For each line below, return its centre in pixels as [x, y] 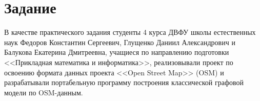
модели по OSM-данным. [44, 92]
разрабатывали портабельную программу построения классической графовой [124, 82]
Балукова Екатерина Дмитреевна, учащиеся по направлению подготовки [117, 52]
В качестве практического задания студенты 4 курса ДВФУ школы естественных [130, 32]
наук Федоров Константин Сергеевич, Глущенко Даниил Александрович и [120, 42]
